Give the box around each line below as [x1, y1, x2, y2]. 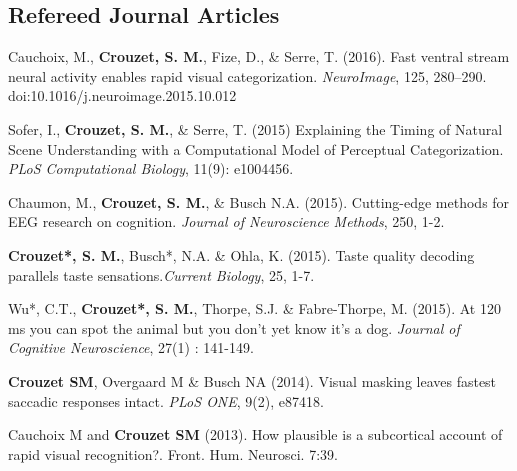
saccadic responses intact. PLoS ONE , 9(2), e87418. [8, 390, 324, 411]
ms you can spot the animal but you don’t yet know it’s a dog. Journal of [8, 317, 460, 338]
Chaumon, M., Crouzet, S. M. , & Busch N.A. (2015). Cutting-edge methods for [8, 191, 510, 212]
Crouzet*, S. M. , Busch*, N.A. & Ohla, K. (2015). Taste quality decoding [8, 244, 475, 265]
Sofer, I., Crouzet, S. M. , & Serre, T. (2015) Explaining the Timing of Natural [8, 118, 503, 139]
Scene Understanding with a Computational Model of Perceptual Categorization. [8, 138, 504, 159]
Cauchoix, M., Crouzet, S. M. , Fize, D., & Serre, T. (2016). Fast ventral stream [8, 46, 510, 67]
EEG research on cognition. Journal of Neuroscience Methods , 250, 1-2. [8, 211, 445, 232]
